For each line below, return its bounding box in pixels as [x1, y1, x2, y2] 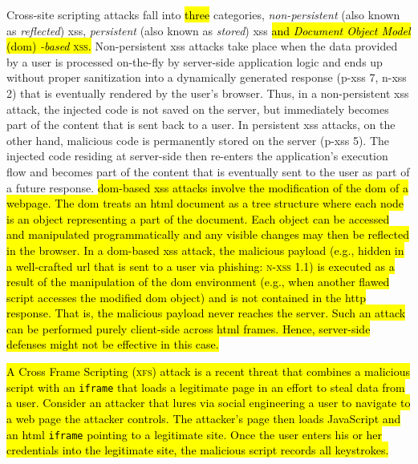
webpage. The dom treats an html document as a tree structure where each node [6, 195, 404, 212]
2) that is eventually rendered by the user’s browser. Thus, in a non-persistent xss [6, 84, 409, 101]
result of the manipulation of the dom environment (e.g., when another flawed [6, 273, 390, 290]
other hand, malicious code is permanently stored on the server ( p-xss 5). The [6, 131, 390, 148]
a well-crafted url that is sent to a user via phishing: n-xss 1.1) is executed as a [6, 257, 395, 274]
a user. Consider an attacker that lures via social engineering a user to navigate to [6, 394, 411, 411]
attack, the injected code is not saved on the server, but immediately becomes [6, 100, 389, 117]
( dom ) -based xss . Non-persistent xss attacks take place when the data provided [6, 38, 398, 54]
